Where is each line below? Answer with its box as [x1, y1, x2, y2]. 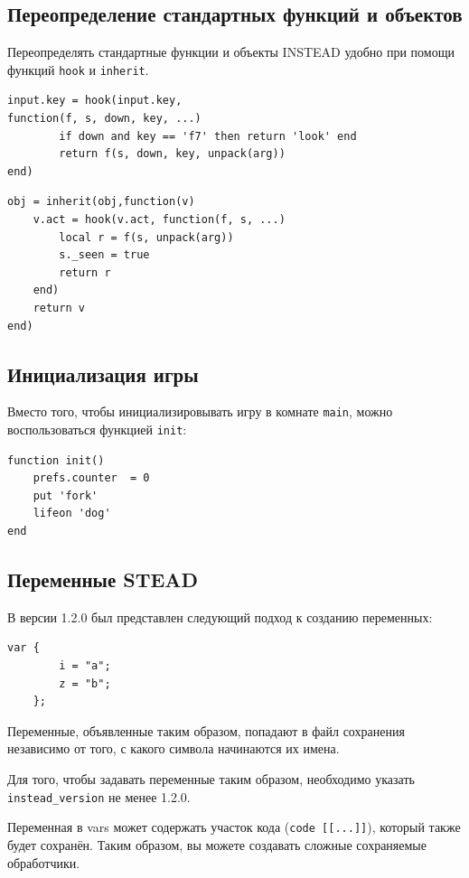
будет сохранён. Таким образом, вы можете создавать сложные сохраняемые [7, 835, 427, 854]
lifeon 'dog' [33, 507, 111, 520]
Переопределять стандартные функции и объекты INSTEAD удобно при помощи [7, 42, 455, 61]
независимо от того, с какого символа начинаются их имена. [7, 739, 340, 758]
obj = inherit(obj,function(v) [7, 195, 195, 209]
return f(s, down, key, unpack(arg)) [59, 147, 286, 161]
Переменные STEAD [7, 565, 199, 593]
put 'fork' [33, 489, 98, 502]
